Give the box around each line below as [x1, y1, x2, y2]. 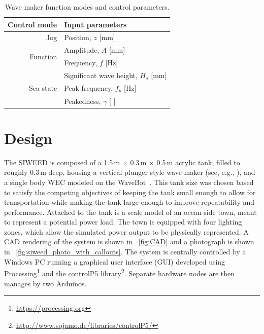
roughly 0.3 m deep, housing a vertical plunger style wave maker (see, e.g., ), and [4, 167, 255, 177]
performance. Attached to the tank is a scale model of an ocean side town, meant [4, 206, 257, 217]
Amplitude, [64, 45, 100, 55]
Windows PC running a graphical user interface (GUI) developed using [4, 256, 225, 267]
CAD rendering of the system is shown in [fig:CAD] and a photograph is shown [4, 236, 254, 247]
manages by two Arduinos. [4, 278, 87, 288]
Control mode [8, 19, 57, 29]
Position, [64, 32, 91, 43]
